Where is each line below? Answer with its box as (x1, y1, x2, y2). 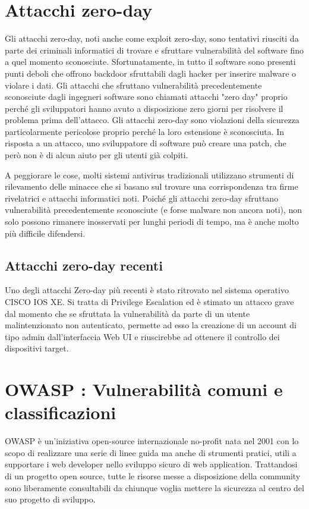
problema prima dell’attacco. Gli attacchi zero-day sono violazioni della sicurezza (5, 114, 299, 126)
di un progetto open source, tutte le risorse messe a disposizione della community (5, 470, 301, 482)
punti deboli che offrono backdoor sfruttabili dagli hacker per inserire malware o (5, 67, 297, 79)
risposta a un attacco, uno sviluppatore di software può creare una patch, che (5, 137, 286, 149)
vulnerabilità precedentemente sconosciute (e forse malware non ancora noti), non (5, 203, 302, 216)
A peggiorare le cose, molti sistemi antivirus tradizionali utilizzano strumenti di (5, 168, 294, 181)
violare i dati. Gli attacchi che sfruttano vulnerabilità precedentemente (5, 78, 262, 91)
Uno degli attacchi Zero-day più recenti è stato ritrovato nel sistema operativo (5, 284, 289, 296)
